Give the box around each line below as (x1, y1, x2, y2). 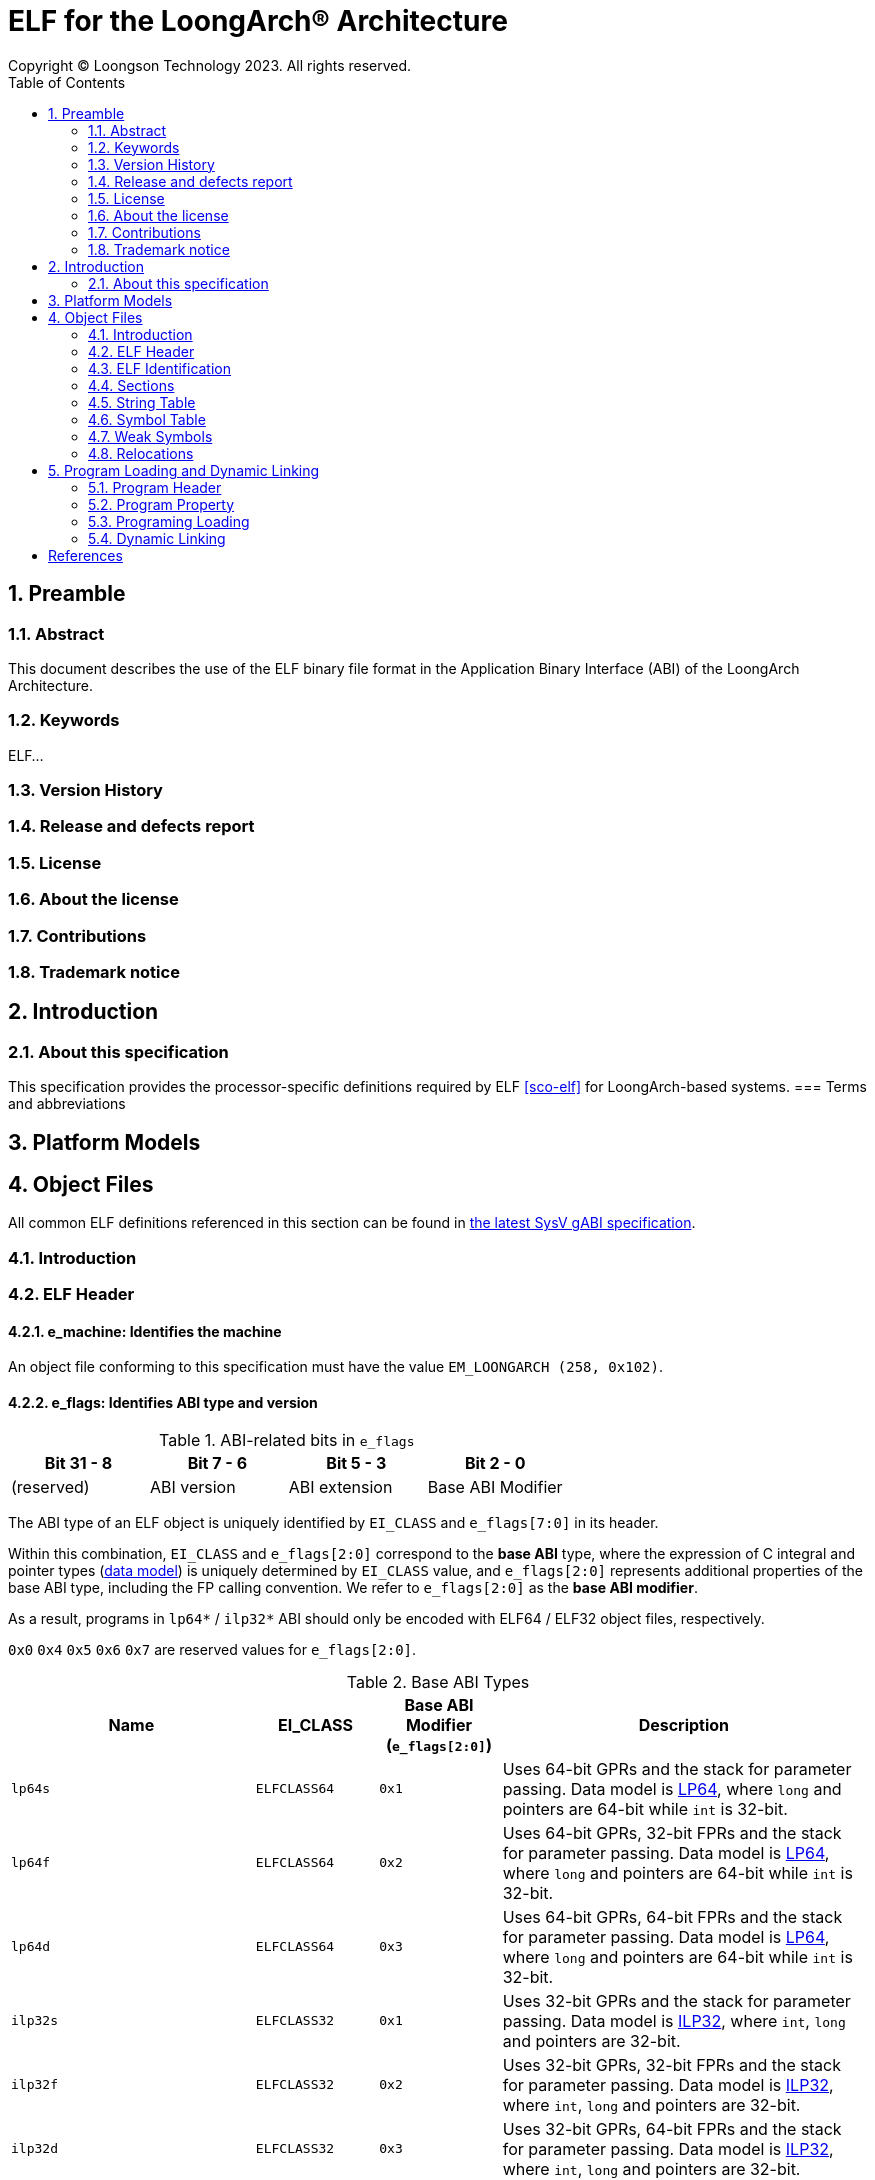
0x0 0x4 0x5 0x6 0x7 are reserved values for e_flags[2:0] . (8, 1640, 417, 1658)
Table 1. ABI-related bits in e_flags (159, 1429, 415, 1450)
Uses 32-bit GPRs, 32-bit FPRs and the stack (502, 2054, 841, 2075)
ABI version (149, 1476, 236, 1497)
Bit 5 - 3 (326, 1452, 387, 1473)
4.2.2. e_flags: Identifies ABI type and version (8, 1394, 318, 1412)
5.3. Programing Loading (88, 512, 250, 530)
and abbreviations (8, 1095, 126, 1113)
